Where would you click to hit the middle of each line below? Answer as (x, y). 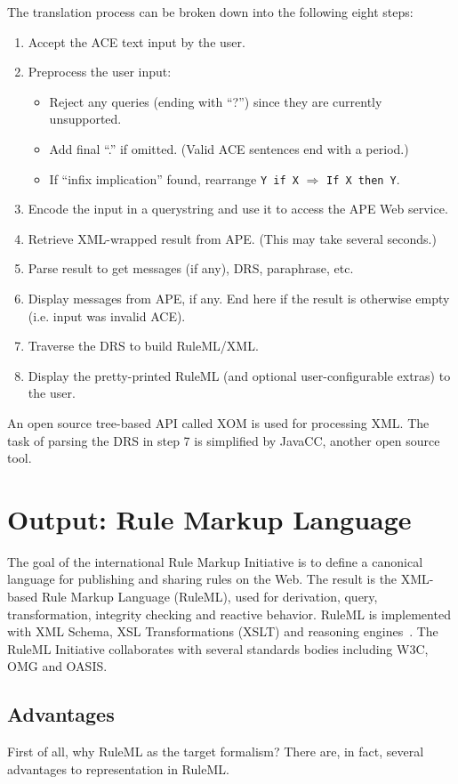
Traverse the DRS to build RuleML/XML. (143, 346)
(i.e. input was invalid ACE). (107, 315)
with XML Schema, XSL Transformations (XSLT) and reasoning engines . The (223, 631)
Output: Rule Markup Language (209, 518)
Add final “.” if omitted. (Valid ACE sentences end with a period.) (229, 148)
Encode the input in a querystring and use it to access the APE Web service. (238, 209)
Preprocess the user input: (100, 72)
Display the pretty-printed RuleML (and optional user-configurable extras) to (239, 375)
